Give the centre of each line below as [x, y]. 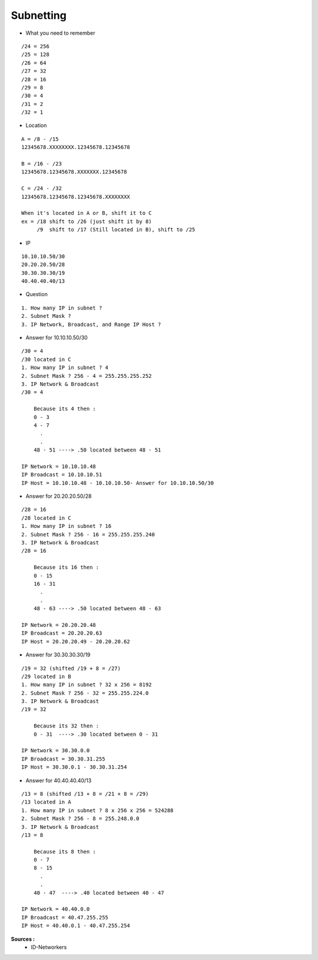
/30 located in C [46, 359]
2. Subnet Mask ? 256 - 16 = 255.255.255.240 [88, 534]
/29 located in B [46, 676]
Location [36, 125]
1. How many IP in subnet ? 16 [67, 526]
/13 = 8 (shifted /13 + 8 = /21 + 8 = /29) [85, 794]
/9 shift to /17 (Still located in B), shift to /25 [116, 230]
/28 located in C [46, 518]
